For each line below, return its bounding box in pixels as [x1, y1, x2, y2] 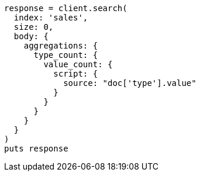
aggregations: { [23, 41, 98, 50]
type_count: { [33, 50, 98, 60]
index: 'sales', [13, 13, 88, 22]
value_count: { [43, 60, 113, 69]
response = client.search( [4, 4, 127, 13]
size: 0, [13, 22, 54, 32]
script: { [53, 69, 98, 78]
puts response [4, 144, 68, 153]
